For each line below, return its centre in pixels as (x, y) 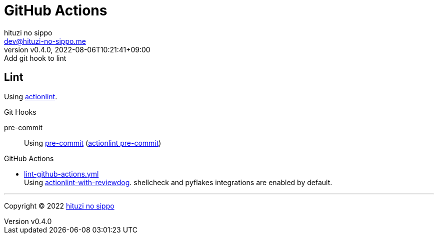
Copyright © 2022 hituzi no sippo (59, 206)
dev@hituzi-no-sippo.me (45, 41)
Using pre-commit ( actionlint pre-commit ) (93, 143)
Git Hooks (20, 112)
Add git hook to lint (35, 58)
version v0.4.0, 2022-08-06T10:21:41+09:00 (77, 49)
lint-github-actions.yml (61, 174)
